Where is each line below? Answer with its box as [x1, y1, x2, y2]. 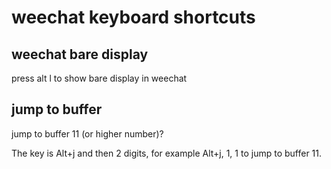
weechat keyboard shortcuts [11, 6, 256, 29]
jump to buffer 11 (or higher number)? [11, 127, 164, 140]
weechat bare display [11, 46, 149, 63]
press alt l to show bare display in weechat [11, 72, 188, 84]
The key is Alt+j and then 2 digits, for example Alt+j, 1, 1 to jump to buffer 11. [11, 147, 323, 159]
